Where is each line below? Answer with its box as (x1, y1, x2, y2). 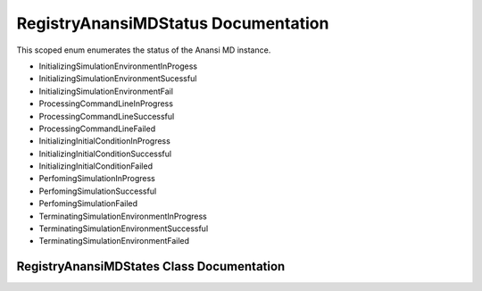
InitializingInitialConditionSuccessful (38, 148, 172, 159)
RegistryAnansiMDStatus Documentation (16, 13, 329, 33)
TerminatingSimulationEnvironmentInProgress (38, 211, 207, 221)
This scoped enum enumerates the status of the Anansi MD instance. (16, 45, 271, 55)
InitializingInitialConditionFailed (38, 161, 154, 171)
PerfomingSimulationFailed (38, 198, 138, 209)
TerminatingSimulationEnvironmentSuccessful (38, 223, 209, 234)
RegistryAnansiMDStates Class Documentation (16, 259, 286, 274)
